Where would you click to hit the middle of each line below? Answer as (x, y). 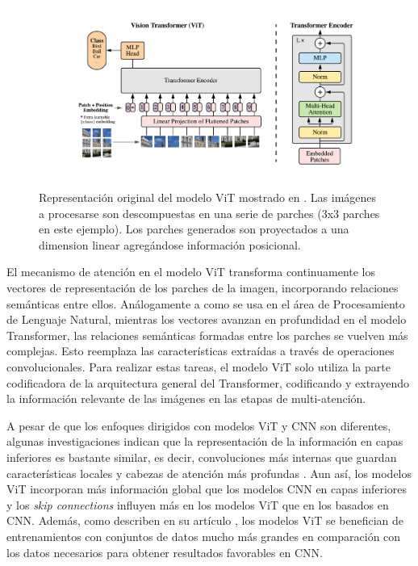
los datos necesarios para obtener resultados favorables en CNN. (165, 552)
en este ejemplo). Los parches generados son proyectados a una (194, 229)
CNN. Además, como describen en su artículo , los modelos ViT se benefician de (205, 520)
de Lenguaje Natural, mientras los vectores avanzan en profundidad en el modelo (207, 319)
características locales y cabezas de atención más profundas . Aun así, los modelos (209, 473)
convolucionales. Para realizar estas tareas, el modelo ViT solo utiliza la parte (199, 367)
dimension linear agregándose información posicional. (170, 244)
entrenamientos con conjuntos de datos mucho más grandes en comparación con (204, 536)
